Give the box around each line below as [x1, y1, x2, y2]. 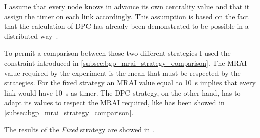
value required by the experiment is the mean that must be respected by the [4, 67, 241, 78]
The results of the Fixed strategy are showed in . [4, 124, 154, 134]
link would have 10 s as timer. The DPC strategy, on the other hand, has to [4, 87, 241, 98]
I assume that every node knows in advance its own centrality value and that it [4, 1, 250, 11]
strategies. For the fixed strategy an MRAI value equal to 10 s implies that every [4, 77, 256, 88]
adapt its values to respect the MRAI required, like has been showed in [4, 97, 225, 108]
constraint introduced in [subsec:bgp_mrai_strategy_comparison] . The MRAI [4, 57, 247, 68]
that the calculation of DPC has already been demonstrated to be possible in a [4, 21, 249, 31]
